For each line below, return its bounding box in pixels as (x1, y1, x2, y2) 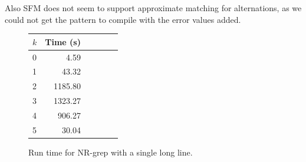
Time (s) (45, 35, 81, 48)
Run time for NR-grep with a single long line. (28, 146, 193, 158)
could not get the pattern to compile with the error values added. (5, 13, 241, 25)
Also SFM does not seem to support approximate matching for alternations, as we (5, 2, 302, 14)
